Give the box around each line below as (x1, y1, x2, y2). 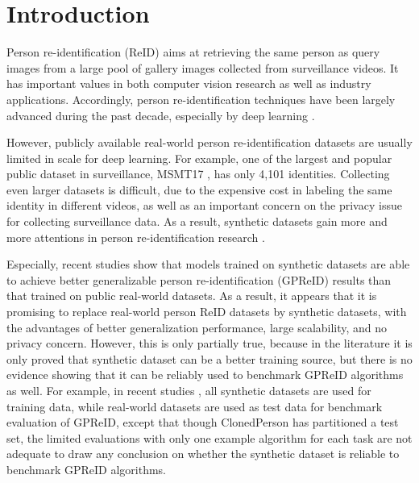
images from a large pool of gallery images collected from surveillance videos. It (6, 59, 399, 76)
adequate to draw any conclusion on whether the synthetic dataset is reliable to (6, 445, 400, 462)
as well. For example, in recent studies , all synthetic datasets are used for (6, 382, 371, 398)
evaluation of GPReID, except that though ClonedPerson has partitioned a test (6, 414, 399, 431)
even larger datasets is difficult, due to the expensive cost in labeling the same (6, 181, 392, 198)
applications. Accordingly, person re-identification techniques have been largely (6, 90, 396, 107)
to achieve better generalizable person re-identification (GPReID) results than (6, 271, 392, 288)
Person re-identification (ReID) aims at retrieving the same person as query (6, 44, 380, 60)
